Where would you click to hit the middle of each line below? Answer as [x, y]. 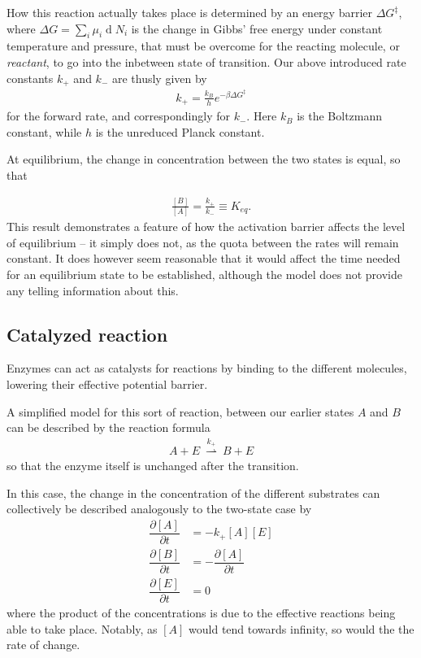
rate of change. [43, 645]
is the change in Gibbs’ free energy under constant [257, 28]
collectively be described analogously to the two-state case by [159, 509]
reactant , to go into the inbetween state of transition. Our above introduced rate [206, 61]
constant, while [44, 131]
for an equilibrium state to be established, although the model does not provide [204, 274]
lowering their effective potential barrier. [107, 383]
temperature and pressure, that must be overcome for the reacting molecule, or [203, 46]
